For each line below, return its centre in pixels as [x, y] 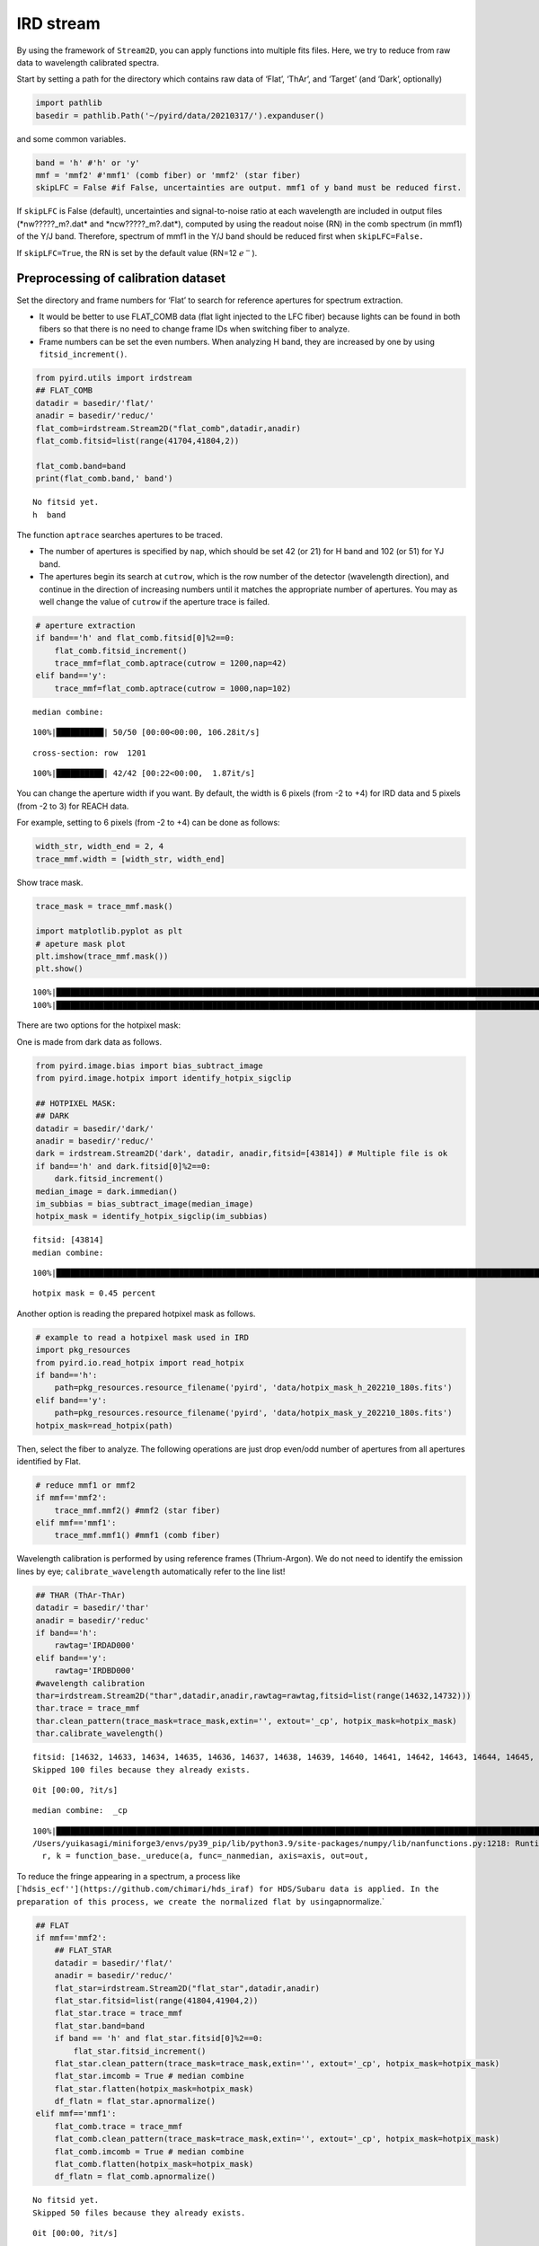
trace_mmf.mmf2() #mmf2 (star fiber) [137, 1510]
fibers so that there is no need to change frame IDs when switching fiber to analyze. [194, 329]
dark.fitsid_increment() [109, 1179]
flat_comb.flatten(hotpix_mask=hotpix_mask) [154, 2164]
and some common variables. [71, 138]
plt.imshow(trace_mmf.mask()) [102, 956]
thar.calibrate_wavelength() [100, 1733]
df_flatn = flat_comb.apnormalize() [135, 2177]
